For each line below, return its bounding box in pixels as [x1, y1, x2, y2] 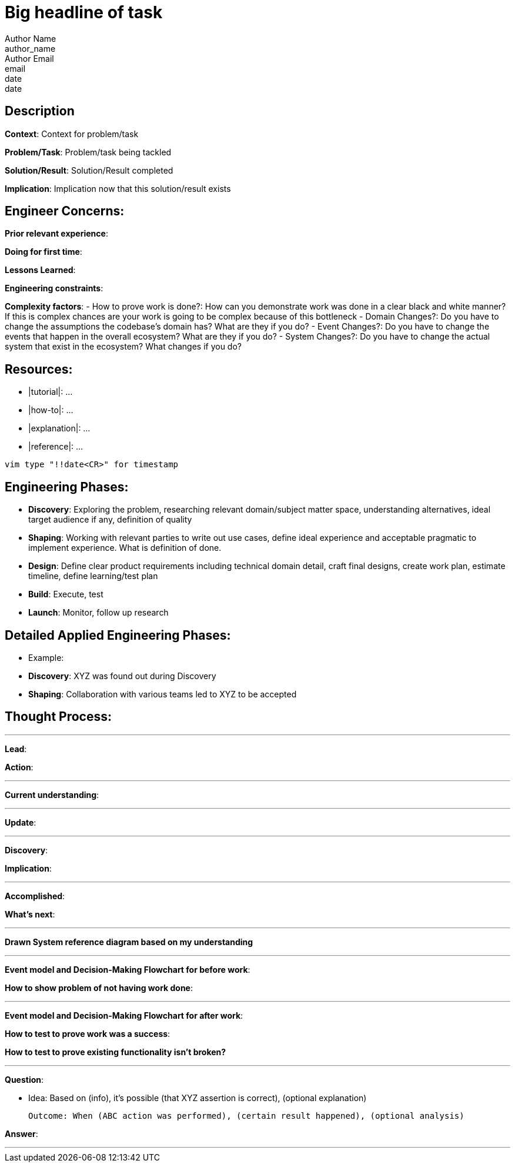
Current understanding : [5, 789, 99, 800]
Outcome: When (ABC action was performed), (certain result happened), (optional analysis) [28, 1111, 464, 1121]
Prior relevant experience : [5, 228, 108, 239]
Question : [5, 1074, 44, 1085]
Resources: [5, 361, 73, 377]
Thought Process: [5, 709, 112, 724]
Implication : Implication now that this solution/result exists [5, 183, 231, 194]
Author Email [5, 53, 54, 64]
